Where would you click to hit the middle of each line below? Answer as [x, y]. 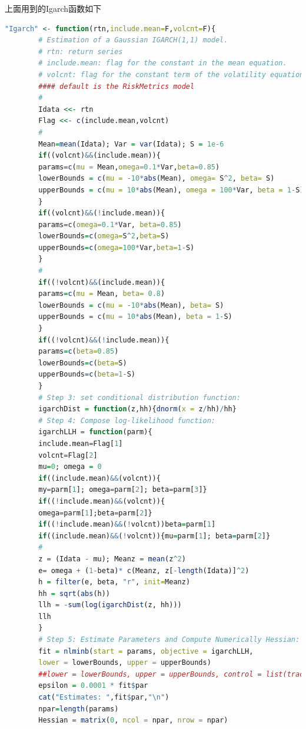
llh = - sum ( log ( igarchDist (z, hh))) [110, 605]
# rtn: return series [81, 51]
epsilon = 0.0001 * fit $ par [93, 686]
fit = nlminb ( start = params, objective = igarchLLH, [146, 651]
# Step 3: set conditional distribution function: [139, 397]
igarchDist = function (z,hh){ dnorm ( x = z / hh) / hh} [137, 409]
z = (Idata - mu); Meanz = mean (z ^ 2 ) [112, 559]
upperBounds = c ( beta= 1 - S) [87, 375]
